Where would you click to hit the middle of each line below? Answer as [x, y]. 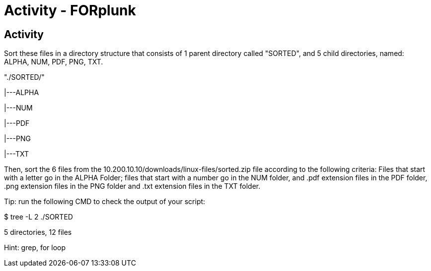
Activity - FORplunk [70, 10]
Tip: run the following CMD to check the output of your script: [105, 202]
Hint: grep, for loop [35, 248]
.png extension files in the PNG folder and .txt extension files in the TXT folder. [132, 186]
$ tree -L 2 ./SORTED [38, 217]
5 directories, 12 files [38, 232]
